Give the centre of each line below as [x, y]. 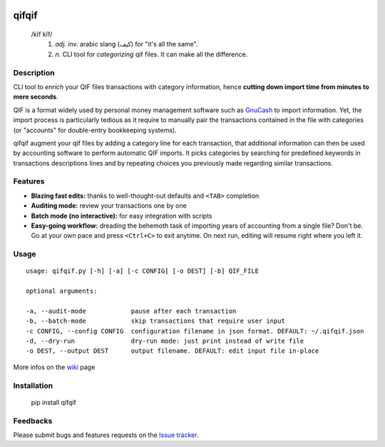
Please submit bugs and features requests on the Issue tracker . [106, 435]
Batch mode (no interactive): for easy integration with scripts [122, 216]
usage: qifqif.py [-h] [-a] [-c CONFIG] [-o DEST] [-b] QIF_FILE [143, 271]
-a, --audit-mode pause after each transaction [131, 311]
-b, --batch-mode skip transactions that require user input [155, 321]
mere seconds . [36, 97]
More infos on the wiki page [54, 367]
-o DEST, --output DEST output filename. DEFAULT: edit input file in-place [173, 351]
